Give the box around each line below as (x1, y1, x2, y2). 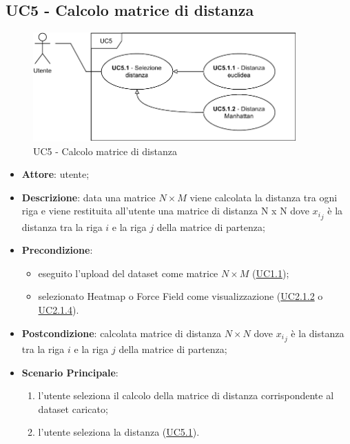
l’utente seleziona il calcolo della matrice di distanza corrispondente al (38, 388, 334, 403)
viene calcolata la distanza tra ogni (189, 190, 338, 204)
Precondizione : (21, 243, 93, 257)
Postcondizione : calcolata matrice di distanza (21, 325, 222, 340)
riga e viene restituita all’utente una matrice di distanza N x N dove (21, 203, 309, 218)
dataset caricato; (38, 401, 108, 416)
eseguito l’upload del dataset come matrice (38, 265, 218, 280)
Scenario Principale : (21, 365, 119, 379)
